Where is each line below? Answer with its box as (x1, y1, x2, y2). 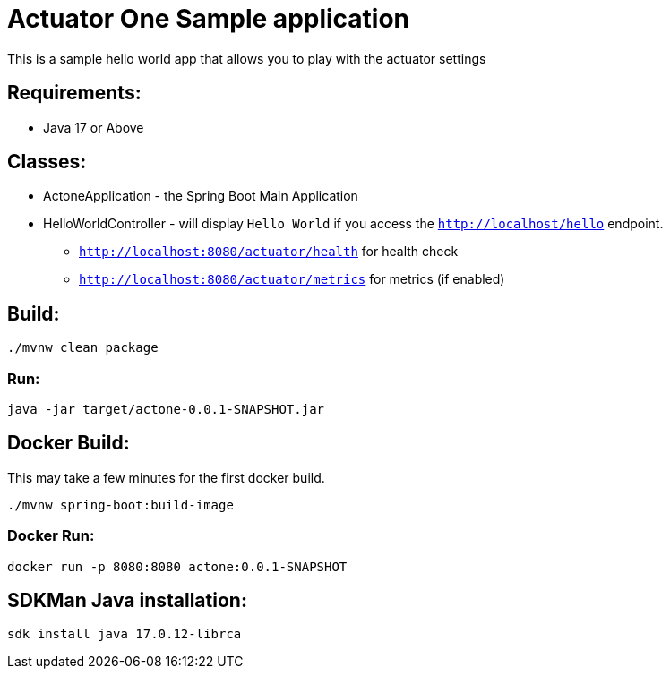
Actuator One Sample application (7, 4, 410, 34)
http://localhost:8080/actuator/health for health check (79, 244, 459, 260)
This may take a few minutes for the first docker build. (7, 469, 325, 485)
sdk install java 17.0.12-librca (7, 627, 242, 642)
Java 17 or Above (43, 119, 144, 135)
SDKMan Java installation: (7, 589, 247, 612)
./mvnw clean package (7, 340, 159, 355)
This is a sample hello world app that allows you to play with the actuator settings (7, 50, 486, 66)
